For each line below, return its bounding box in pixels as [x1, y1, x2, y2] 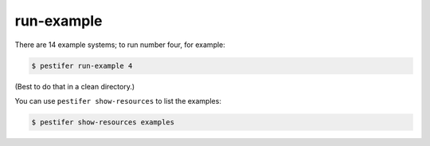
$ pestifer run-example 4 [31, 61, 133, 70]
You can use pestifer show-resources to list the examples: [14, 96, 222, 105]
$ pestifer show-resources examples [31, 117, 175, 127]
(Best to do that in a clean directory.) [14, 81, 135, 91]
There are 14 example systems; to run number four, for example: [14, 40, 226, 49]
